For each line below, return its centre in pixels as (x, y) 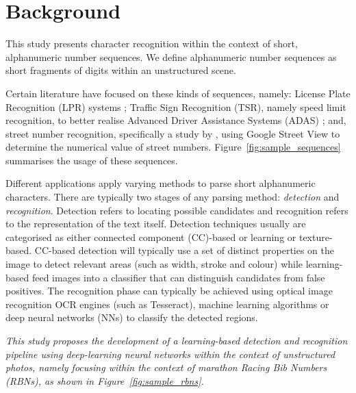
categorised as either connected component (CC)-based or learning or (151, 237)
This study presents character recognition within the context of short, (152, 43)
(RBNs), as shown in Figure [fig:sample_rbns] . (105, 380)
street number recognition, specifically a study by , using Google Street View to (173, 133)
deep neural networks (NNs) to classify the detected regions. (132, 317)
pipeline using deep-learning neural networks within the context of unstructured (170, 354)
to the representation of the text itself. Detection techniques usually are (156, 224)
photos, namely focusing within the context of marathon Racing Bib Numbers (166, 367)
